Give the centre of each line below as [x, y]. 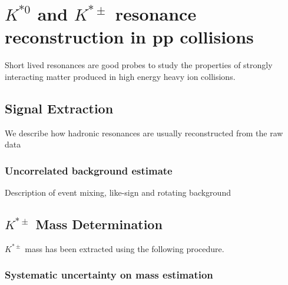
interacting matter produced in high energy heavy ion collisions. [120, 76]
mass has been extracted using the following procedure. [125, 248]
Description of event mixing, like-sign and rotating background [118, 192]
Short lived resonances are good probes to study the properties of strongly [139, 65]
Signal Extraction [59, 108]
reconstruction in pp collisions [129, 37]
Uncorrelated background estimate [89, 170]
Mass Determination [99, 224]
